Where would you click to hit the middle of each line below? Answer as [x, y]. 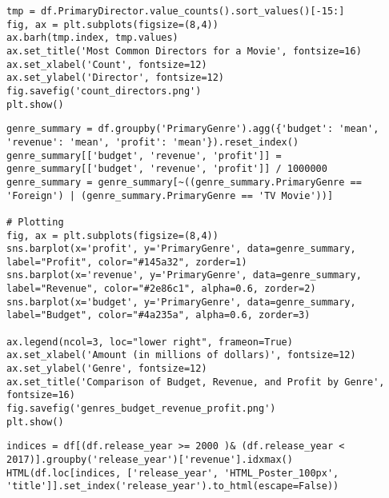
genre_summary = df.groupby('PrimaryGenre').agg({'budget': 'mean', [193, 129]
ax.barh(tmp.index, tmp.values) [92, 38]
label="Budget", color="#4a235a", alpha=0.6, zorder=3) [158, 315]
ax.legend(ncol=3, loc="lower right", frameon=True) [150, 342]
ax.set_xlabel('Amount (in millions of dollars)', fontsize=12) [181, 355]
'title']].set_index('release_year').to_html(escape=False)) [173, 486]
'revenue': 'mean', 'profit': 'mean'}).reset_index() [153, 142]
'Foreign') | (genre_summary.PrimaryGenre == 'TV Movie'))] [170, 195]
